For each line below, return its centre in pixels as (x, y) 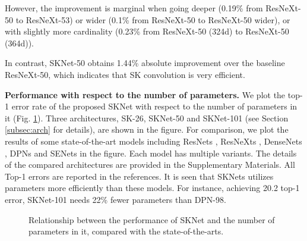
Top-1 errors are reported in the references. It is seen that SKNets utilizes (139, 176)
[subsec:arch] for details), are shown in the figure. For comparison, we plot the (147, 129)
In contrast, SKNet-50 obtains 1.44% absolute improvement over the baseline (145, 63)
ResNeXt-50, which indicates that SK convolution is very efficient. (125, 74)
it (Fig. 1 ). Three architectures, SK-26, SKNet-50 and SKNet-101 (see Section (147, 118)
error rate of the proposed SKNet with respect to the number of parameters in (154, 106)
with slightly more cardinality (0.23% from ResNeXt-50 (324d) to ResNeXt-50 (147, 31)
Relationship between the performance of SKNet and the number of (152, 219)
